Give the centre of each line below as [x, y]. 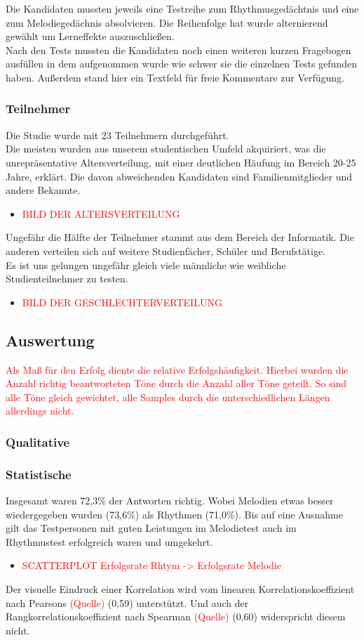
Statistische [39, 474]
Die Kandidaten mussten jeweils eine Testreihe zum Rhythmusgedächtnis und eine [182, 8]
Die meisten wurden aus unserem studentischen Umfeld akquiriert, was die [166, 149]
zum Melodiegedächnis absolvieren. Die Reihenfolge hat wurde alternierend [167, 22]
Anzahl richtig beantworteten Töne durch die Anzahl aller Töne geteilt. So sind [176, 383]
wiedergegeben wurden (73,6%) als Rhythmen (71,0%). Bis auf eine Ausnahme [174, 514]
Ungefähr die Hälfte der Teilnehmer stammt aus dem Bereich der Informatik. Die [180, 237]
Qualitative [38, 442]
